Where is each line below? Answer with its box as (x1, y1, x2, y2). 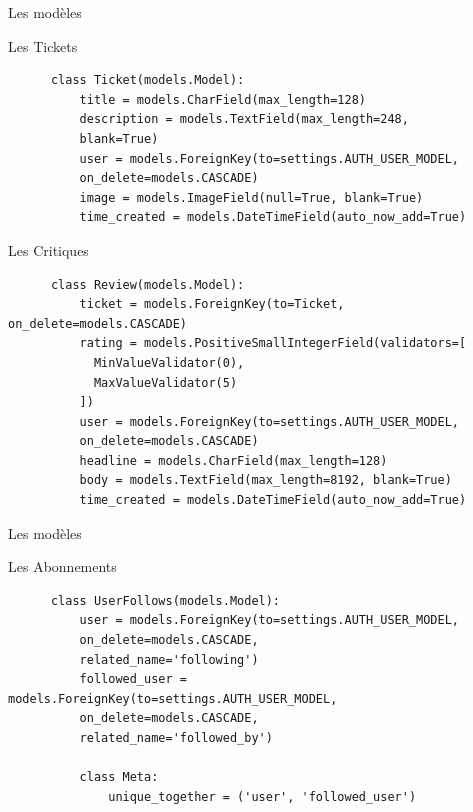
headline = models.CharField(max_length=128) (79, 453, 388, 468)
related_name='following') (79, 652, 259, 667)
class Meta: (79, 770, 159, 785)
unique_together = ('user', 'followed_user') (108, 789, 417, 804)
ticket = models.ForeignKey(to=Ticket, (79, 297, 345, 312)
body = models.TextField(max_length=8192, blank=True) (79, 473, 452, 488)
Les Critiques (8, 239, 89, 260)
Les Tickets (8, 35, 78, 56)
